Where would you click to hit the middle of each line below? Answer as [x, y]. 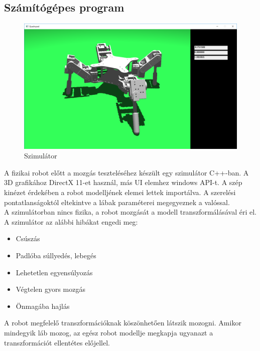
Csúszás [28, 238]
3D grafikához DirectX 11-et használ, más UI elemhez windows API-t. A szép [123, 182]
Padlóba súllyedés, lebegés [56, 255]
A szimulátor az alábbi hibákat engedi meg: [71, 221]
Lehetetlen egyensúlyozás [54, 272]
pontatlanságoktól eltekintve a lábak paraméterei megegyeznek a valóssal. [117, 202]
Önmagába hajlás [43, 306]
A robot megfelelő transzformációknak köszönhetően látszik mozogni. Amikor [123, 323]
